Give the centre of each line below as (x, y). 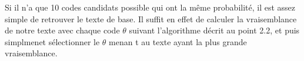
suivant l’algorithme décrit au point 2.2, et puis (214, 30)
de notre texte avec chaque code (62, 30)
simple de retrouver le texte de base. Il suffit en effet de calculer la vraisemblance (151, 18)
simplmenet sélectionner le (52, 41)
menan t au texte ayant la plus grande (178, 41)
